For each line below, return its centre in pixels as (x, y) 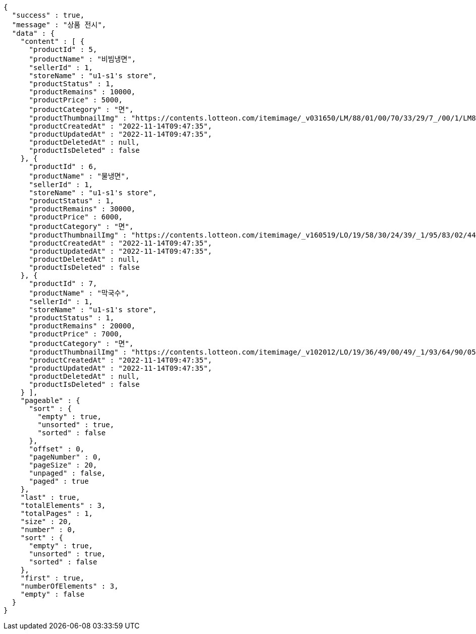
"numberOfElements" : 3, (69, 586)
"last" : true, (50, 497)
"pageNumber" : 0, (65, 457)
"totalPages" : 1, (57, 513)
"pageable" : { (50, 400)
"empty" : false (52, 594)
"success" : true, (48, 15)
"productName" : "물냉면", (79, 176)
